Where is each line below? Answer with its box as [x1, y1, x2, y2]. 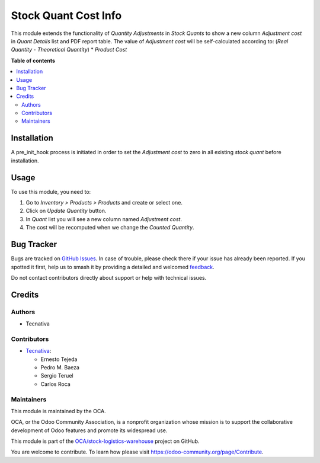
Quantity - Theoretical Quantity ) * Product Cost [11, 46, 127, 53]
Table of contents [11, 57, 56, 64]
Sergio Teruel [40, 372, 73, 379]
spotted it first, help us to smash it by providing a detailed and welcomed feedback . [11, 263, 215, 270]
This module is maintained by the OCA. [11, 407, 106, 414]
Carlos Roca [40, 380, 71, 388]
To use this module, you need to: [11, 188, 91, 195]
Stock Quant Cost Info [11, 9, 122, 22]
